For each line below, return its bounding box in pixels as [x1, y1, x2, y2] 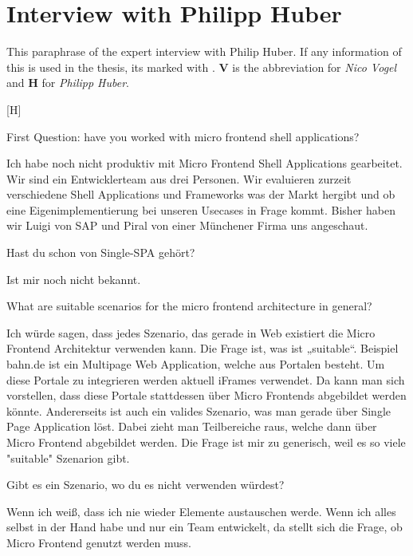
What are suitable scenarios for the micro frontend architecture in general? [6, 298, 372, 314]
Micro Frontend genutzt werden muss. [6, 534, 191, 550]
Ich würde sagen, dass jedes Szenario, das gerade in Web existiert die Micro [6, 324, 376, 341]
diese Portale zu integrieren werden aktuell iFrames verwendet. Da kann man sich [6, 371, 405, 388]
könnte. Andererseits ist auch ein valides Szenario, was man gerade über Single [6, 402, 391, 419]
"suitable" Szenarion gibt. [6, 449, 130, 466]
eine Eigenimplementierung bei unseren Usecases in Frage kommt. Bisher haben [6, 201, 395, 218]
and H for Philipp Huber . [6, 74, 129, 91]
